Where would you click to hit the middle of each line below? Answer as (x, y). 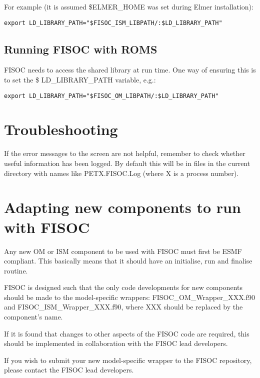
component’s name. (33, 317)
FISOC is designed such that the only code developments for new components (123, 287)
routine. (16, 270)
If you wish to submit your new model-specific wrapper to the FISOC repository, (128, 360)
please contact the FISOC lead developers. (69, 370)
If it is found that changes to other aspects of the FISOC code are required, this (127, 333)
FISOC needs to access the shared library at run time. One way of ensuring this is (130, 70)
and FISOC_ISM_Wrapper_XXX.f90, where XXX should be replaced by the (123, 307)
